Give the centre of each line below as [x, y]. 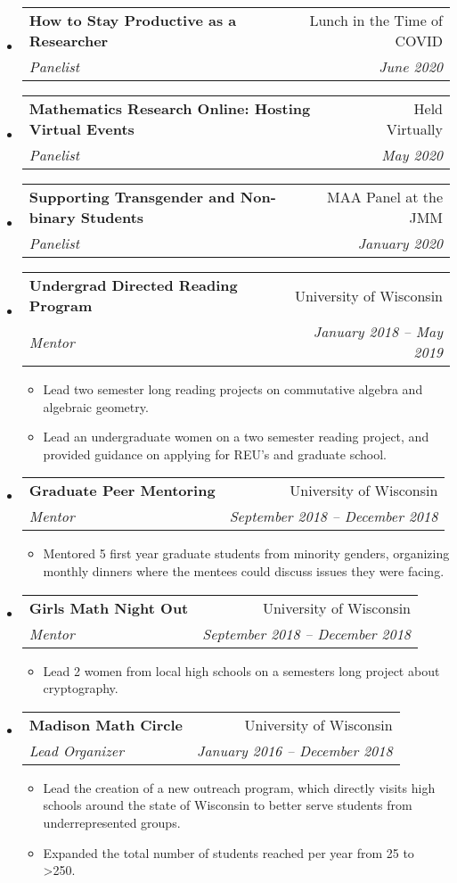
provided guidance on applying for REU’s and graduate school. [215, 454]
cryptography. [81, 688]
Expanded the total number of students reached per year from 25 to [228, 852]
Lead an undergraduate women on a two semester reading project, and [236, 437]
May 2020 [412, 155]
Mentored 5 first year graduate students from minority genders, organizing [246, 553]
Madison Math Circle [106, 724]
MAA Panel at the [384, 197]
